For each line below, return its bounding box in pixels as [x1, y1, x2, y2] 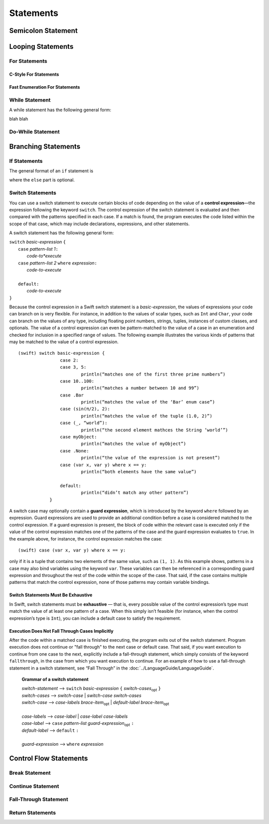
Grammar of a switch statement [21, 676, 89, 682]
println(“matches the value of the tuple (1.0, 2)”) [81, 413, 213, 418]
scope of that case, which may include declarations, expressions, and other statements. [9, 221, 190, 227]
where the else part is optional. [9, 177, 75, 183]
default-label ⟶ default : [21, 727, 79, 733]
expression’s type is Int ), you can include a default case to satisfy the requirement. [9, 615, 181, 621]
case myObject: [60, 434, 97, 440]
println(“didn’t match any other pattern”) [81, 490, 189, 496]
